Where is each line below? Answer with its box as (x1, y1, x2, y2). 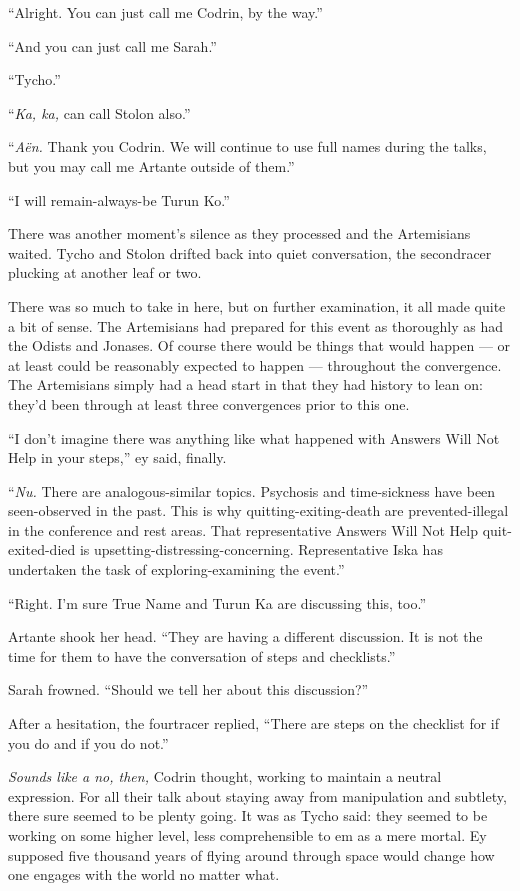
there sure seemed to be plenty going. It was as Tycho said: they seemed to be (8, 805, 488, 826)
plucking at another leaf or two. (8, 262, 202, 283)
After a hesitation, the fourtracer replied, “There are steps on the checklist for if (8, 713, 499, 734)
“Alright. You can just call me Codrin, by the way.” (8, 2, 323, 22)
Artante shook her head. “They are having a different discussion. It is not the (8, 626, 483, 647)
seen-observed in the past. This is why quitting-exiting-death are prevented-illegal (8, 500, 509, 521)
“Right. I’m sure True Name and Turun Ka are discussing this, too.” (8, 592, 427, 613)
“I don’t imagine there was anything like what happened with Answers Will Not (8, 427, 500, 448)
